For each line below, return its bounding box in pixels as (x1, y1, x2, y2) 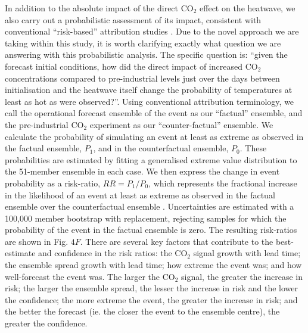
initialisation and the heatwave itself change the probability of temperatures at (5, 83, 293, 96)
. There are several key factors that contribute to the (80, 235, 273, 247)
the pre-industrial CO (5, 118, 84, 130)
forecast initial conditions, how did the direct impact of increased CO (5, 60, 258, 72)
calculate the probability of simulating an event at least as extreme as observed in (5, 130, 304, 142)
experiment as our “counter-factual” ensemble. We (89, 118, 273, 130)
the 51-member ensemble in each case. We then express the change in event (5, 165, 280, 178)
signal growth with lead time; (193, 247, 301, 259)
